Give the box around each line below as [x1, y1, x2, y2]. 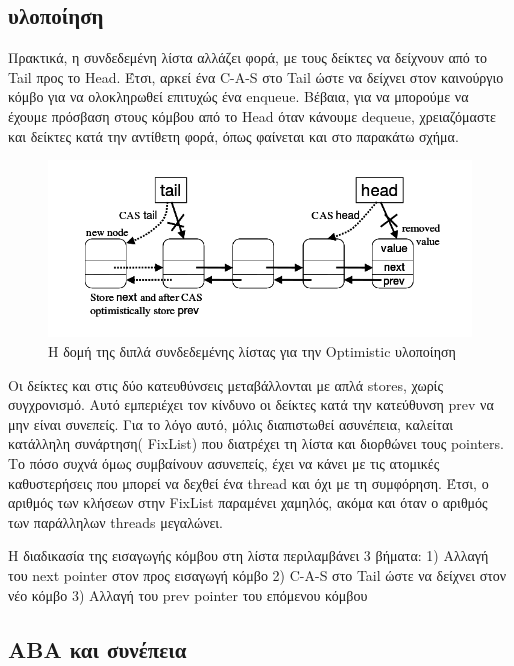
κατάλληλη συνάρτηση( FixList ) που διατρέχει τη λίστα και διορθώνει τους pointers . [8, 433, 504, 454]
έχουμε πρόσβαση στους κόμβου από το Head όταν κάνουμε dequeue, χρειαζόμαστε [8, 105, 496, 126]
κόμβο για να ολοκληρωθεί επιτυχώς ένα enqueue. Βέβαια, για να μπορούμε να [8, 86, 469, 107]
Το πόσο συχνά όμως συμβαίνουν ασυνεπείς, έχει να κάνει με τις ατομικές [8, 453, 440, 474]
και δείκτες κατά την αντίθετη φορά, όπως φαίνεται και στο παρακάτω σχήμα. [8, 125, 459, 146]
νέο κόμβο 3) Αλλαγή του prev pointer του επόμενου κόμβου [8, 584, 368, 605]
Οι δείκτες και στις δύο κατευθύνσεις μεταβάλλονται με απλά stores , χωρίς [8, 374, 443, 395]
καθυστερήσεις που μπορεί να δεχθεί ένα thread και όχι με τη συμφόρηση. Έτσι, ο [8, 472, 489, 493]
